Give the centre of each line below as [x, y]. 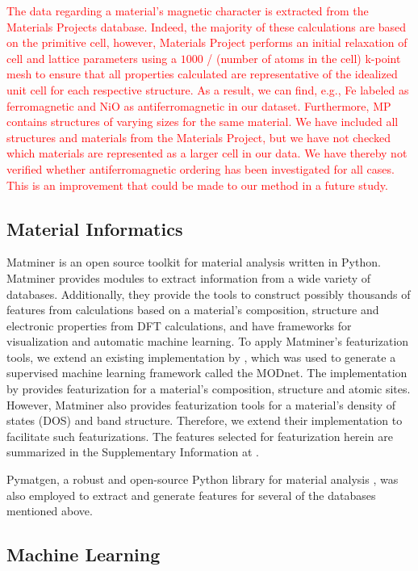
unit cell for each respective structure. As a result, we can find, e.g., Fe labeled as [208, 89]
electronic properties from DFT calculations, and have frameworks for [179, 325]
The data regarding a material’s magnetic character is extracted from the [188, 10]
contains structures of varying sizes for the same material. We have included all [203, 122]
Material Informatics [95, 228]
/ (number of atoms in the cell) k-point [304, 58]
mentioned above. [50, 511]
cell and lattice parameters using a [92, 58]
